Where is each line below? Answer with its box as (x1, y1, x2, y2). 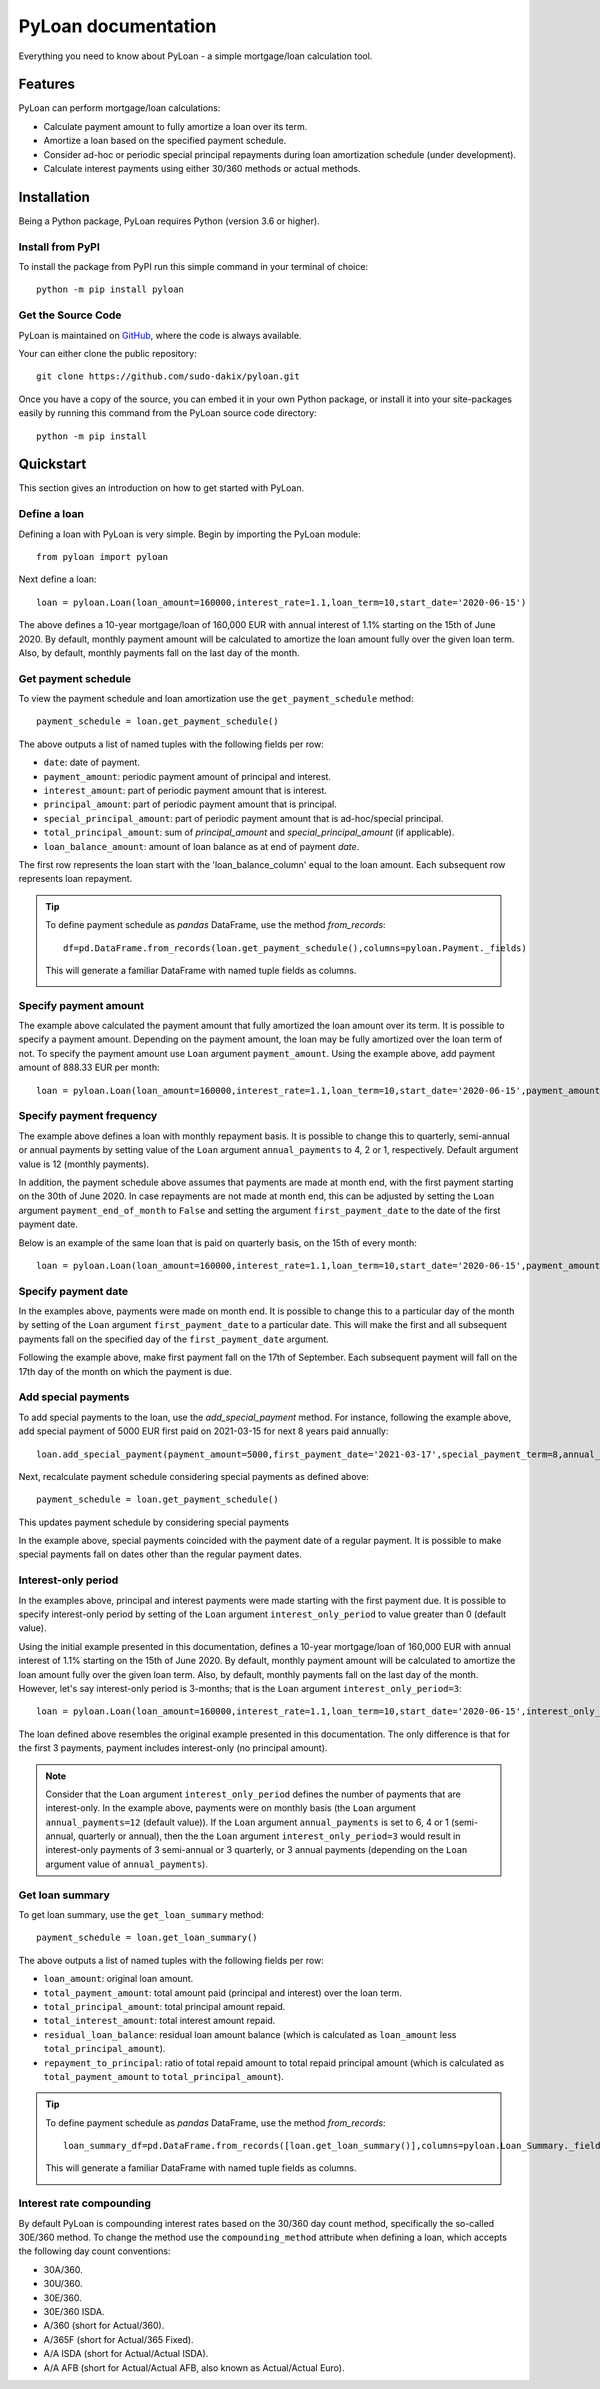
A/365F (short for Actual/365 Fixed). (43, 2333, 194, 2345)
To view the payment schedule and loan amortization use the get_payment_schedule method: (18, 693, 414, 705)
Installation (18, 188, 90, 205)
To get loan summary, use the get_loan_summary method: (18, 1909, 265, 1921)
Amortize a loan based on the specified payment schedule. (43, 135, 287, 147)
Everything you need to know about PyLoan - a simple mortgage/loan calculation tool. (18, 50, 373, 62)
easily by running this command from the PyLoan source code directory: (18, 407, 317, 419)
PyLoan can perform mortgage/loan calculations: (18, 102, 221, 114)
